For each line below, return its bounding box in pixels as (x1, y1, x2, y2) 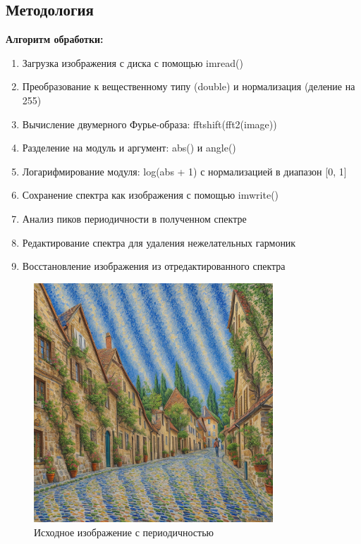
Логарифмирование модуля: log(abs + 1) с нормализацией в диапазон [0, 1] (22, 163, 347, 178)
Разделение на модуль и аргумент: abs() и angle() (22, 140, 236, 155)
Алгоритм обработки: (6, 32, 104, 47)
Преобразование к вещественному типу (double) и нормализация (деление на (22, 79, 355, 94)
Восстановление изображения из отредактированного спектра (22, 259, 286, 273)
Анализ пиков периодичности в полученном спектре (22, 211, 247, 225)
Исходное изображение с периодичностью (34, 524, 214, 539)
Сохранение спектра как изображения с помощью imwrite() (22, 187, 279, 202)
